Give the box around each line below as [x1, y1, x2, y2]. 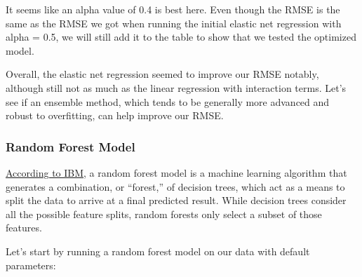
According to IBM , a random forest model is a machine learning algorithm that [6, 165, 347, 180]
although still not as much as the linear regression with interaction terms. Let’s [6, 80, 347, 95]
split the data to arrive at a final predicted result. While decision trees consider [6, 193, 347, 208]
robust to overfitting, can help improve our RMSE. [6, 108, 224, 123]
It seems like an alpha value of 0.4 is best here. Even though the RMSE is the [6, 2, 340, 16]
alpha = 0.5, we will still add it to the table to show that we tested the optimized [6, 29, 356, 44]
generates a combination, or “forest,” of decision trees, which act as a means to [6, 179, 345, 194]
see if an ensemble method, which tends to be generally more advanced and [6, 94, 330, 109]
